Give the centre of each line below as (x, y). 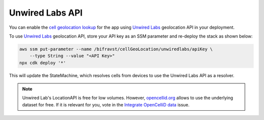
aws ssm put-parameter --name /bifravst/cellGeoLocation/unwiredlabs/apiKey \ (116, 49)
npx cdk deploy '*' (43, 63)
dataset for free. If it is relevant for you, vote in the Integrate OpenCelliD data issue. (106, 104)
